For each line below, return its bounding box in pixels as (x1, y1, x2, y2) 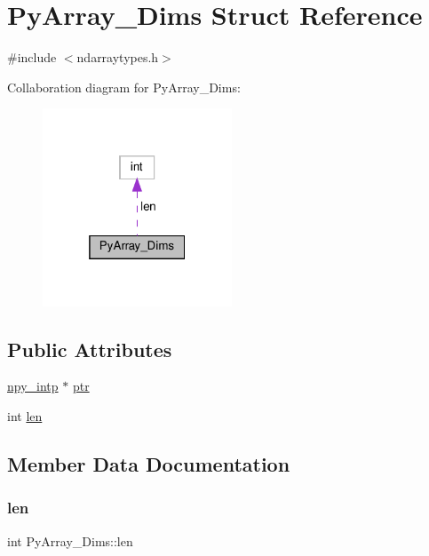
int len (7, 406, 43, 425)
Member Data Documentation (7, 449, 290, 477)
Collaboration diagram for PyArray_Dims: (7, 77, 241, 96)
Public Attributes (7, 335, 172, 362)
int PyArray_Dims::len (7, 531, 133, 550)
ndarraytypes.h (76, 48, 159, 67)
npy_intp (7, 377, 59, 395)
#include (7, 48, 57, 67)
